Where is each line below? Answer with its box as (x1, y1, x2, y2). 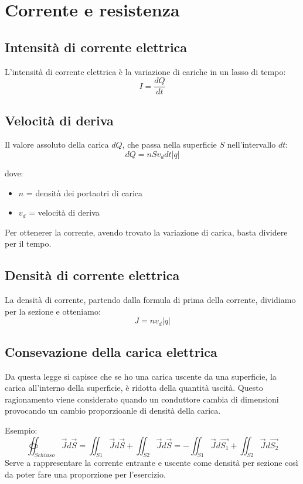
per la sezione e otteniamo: (5, 305, 101, 317)
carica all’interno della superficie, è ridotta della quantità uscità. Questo (5, 381, 263, 394)
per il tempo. (5, 237, 52, 250)
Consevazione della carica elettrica (5, 342, 217, 360)
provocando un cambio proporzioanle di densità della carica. (5, 404, 221, 417)
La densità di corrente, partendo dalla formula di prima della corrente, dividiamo (5, 294, 296, 306)
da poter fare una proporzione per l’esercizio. (5, 468, 166, 480)
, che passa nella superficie (122, 138, 217, 151)
